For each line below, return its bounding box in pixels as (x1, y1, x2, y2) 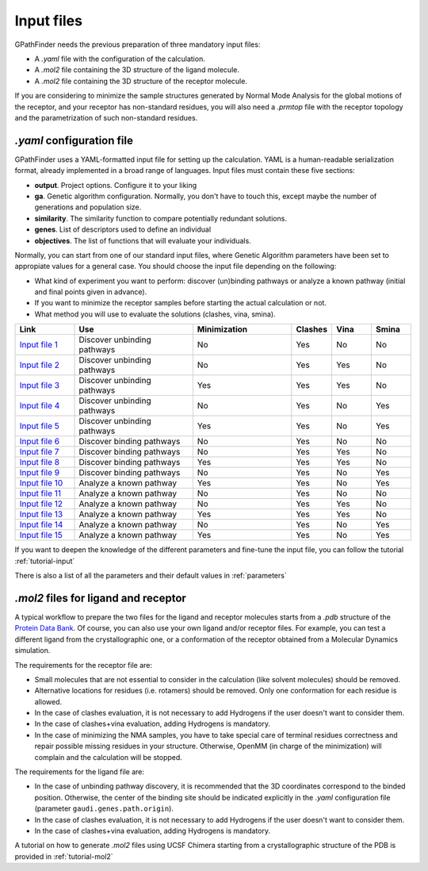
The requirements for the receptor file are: (14, 660, 152, 670)
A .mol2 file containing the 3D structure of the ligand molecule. (34, 65, 239, 75)
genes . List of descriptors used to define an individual (34, 224, 212, 234)
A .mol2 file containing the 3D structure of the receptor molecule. (34, 76, 247, 86)
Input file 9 (19, 467, 59, 478)
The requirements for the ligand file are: (14, 767, 145, 777)
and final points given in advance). (34, 287, 147, 297)
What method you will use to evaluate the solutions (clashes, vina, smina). (34, 309, 277, 319)
